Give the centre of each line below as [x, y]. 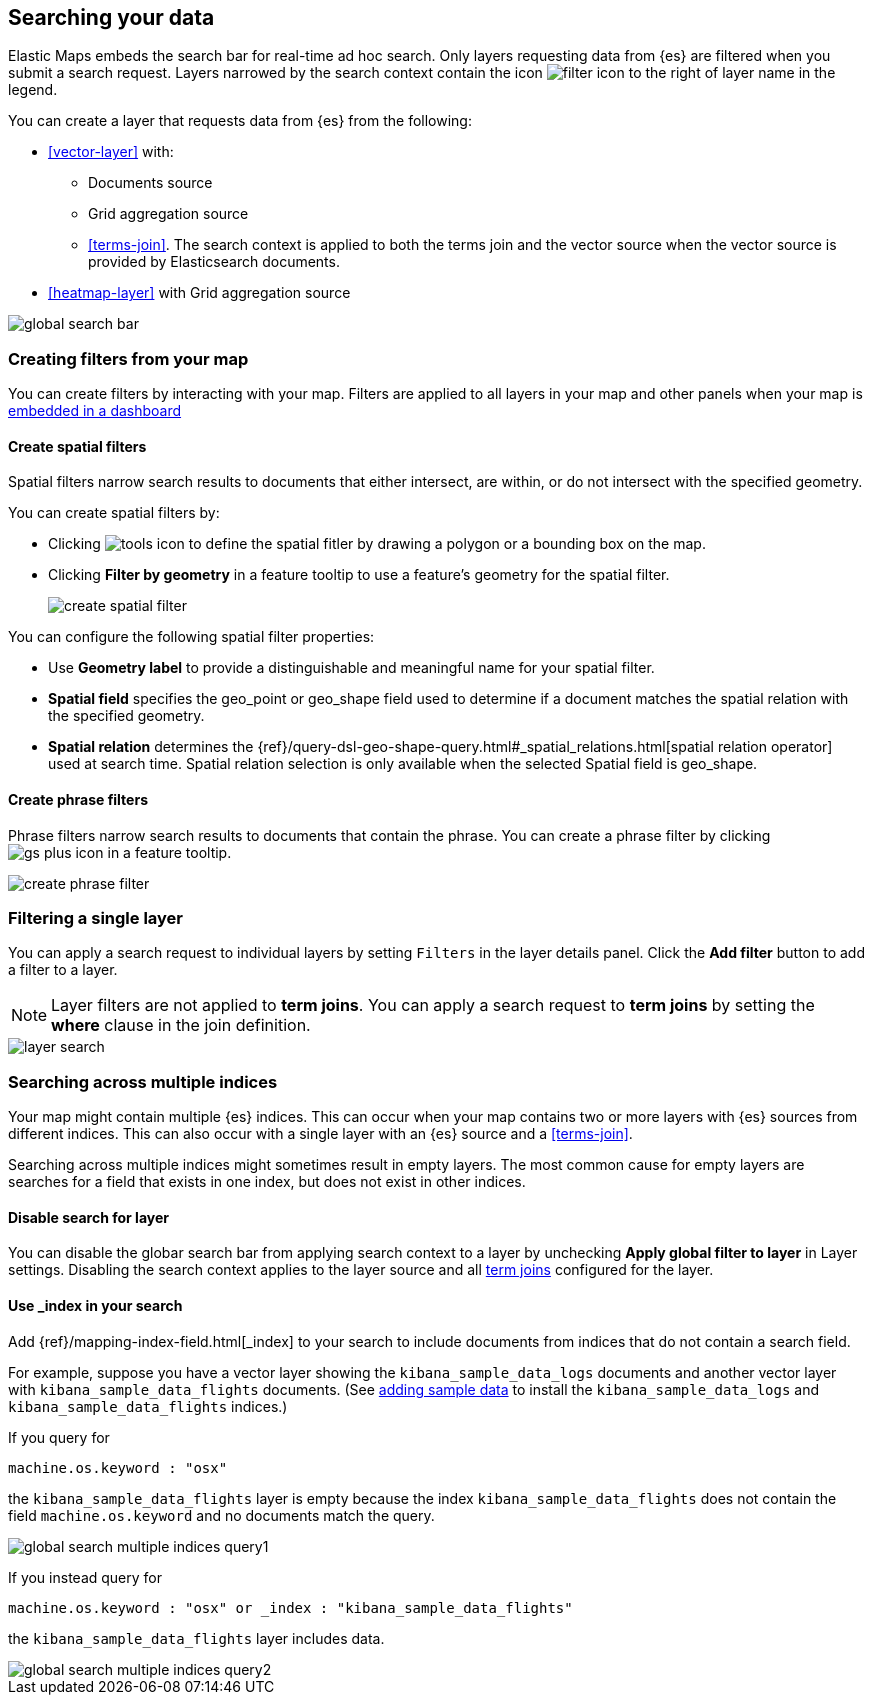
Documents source [150, 183]
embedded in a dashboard [95, 411]
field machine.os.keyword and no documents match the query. [221, 1515]
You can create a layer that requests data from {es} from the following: [240, 121]
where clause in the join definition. [181, 1025]
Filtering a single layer [96, 917]
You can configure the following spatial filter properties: [191, 637]
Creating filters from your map [128, 358]
